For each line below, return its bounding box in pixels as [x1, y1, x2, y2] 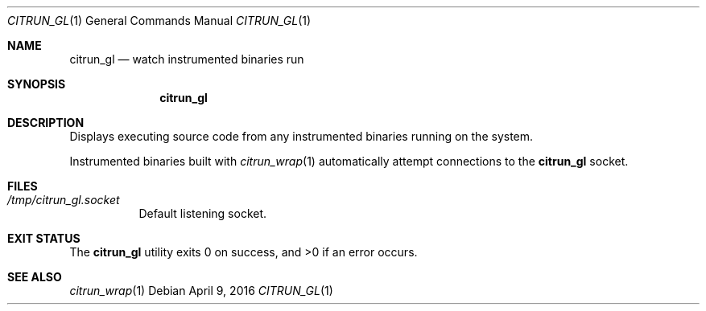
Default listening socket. [138, 207, 267, 220]
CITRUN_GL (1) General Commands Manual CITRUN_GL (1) [7, 14, 312, 27]
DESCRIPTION [7, 116, 85, 129]
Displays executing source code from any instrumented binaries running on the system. [69, 129, 534, 143]
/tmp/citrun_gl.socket [7, 193, 120, 207]
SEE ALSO [7, 270, 62, 284]
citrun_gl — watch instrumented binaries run [69, 52, 304, 66]
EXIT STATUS [7, 231, 81, 245]
